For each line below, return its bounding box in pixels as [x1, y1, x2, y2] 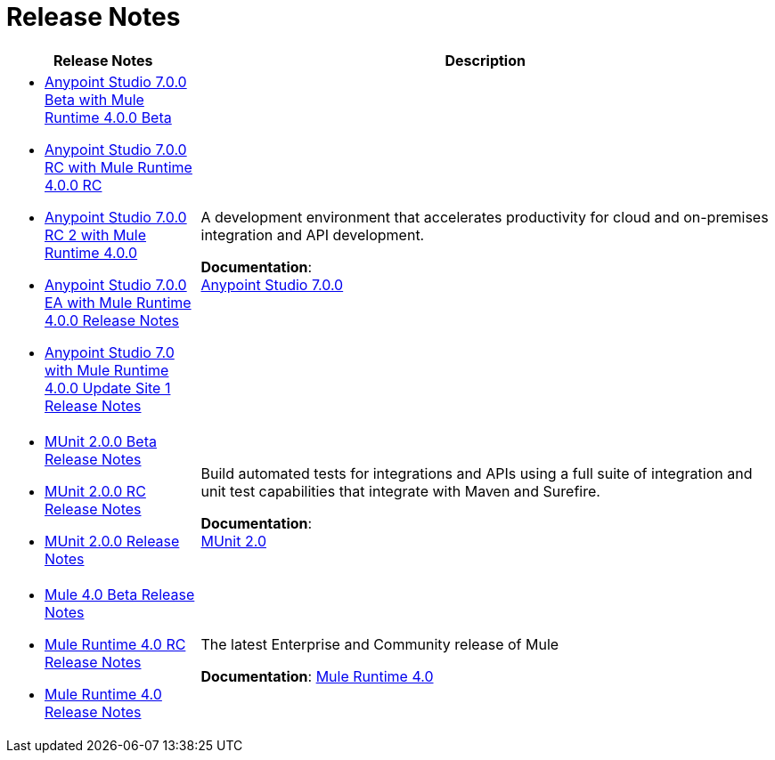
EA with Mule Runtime [45, 293, 192, 311]
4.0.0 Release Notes [45, 311, 179, 329]
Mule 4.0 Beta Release [45, 585, 195, 603]
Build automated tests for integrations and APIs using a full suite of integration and [200, 464, 753, 482]
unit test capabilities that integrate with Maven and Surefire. [200, 481, 600, 500]
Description [445, 51, 526, 69]
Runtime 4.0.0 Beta [45, 108, 172, 126]
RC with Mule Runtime [45, 158, 192, 176]
